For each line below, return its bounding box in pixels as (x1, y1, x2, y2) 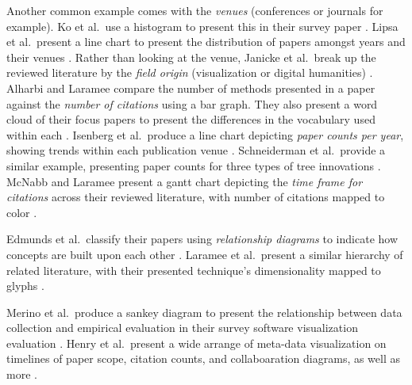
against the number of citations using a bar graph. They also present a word (6, 95, 378, 112)
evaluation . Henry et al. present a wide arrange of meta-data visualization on (6, 334, 387, 351)
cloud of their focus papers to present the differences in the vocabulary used (6, 111, 375, 128)
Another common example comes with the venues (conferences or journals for (6, 2, 383, 18)
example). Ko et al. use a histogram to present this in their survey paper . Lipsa (6, 17, 399, 34)
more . (6, 366, 37, 383)
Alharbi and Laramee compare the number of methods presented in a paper (6, 79, 375, 96)
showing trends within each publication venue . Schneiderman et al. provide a (6, 142, 386, 158)
